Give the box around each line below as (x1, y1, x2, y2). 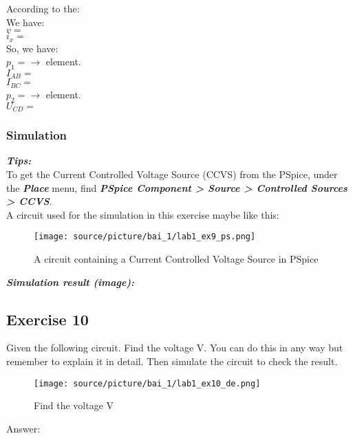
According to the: (6, 1, 80, 15)
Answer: (6, 421, 41, 435)
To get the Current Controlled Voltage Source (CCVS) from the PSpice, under (6, 167, 338, 181)
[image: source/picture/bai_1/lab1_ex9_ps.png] (34, 232, 256, 242)
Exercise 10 (6, 308, 89, 329)
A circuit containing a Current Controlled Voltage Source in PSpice (34, 252, 319, 266)
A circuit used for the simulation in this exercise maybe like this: (6, 207, 279, 221)
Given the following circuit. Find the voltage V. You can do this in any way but (6, 340, 343, 355)
